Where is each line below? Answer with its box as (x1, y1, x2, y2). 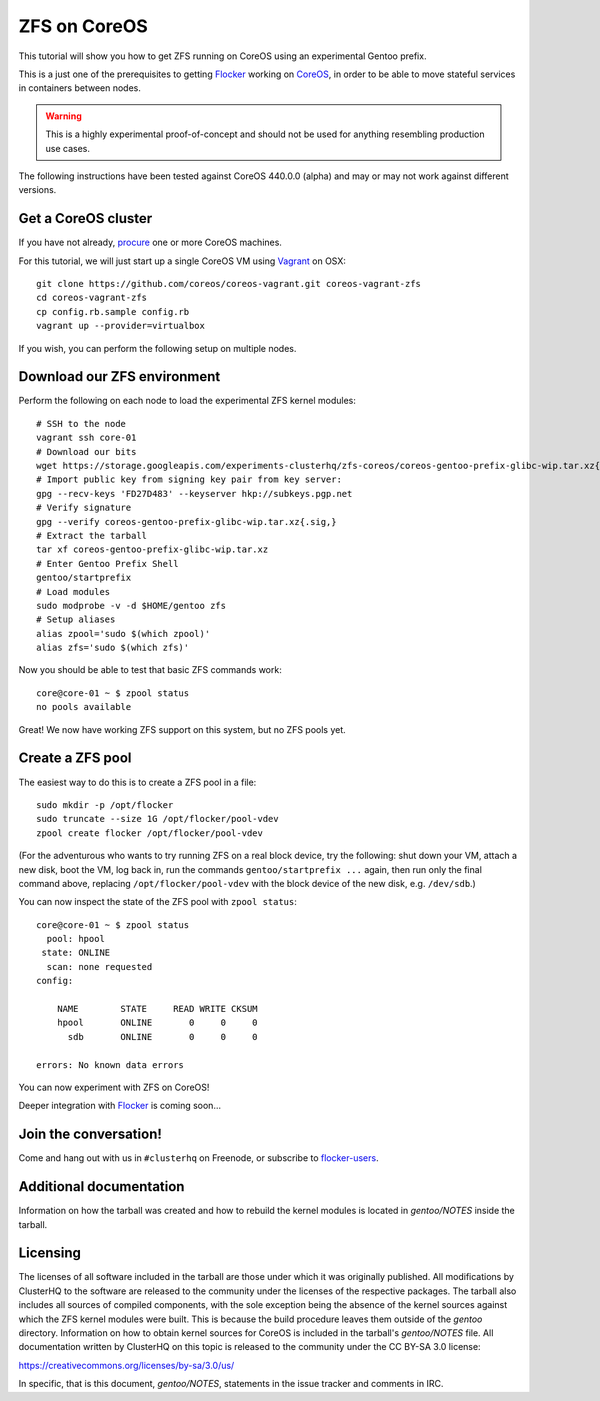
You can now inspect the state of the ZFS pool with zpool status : (18, 896, 297, 908)
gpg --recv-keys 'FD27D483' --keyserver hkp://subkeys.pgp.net (36, 488, 353, 499)
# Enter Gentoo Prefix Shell (36, 558, 179, 569)
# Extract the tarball (36, 530, 148, 541)
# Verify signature (36, 502, 132, 514)
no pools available (36, 701, 132, 713)
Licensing (18, 1245, 82, 1262)
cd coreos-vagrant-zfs (36, 292, 148, 304)
